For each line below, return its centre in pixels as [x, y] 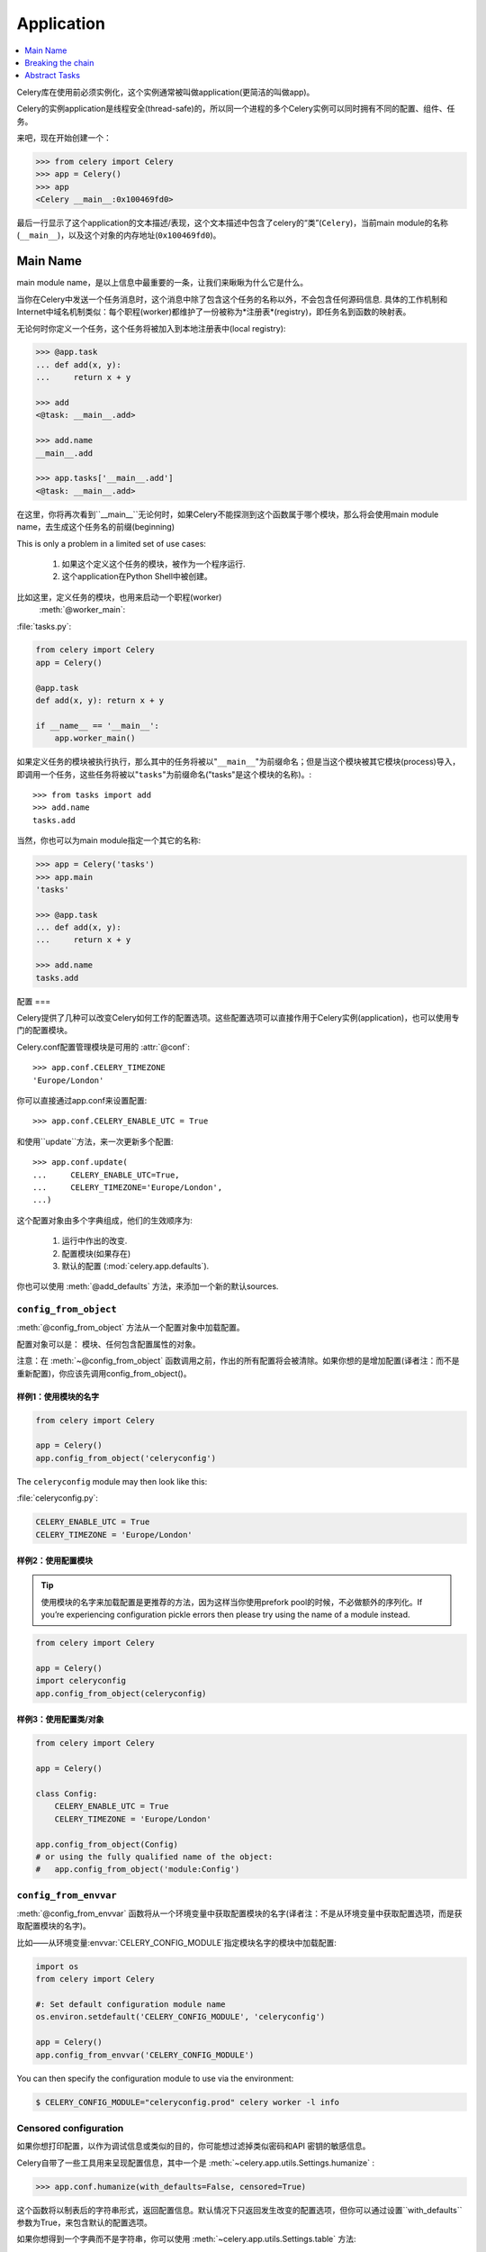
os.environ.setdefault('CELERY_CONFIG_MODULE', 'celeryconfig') [180, 2017]
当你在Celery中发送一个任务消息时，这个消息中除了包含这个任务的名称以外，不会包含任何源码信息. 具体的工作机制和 [232, 299]
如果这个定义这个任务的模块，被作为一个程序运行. [154, 564]
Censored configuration [70, 2128]
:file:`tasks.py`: [44, 626]
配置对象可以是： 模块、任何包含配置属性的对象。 [108, 1344]
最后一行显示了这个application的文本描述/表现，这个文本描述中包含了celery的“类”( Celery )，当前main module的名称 [233, 223]
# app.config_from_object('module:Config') [138, 1870]
